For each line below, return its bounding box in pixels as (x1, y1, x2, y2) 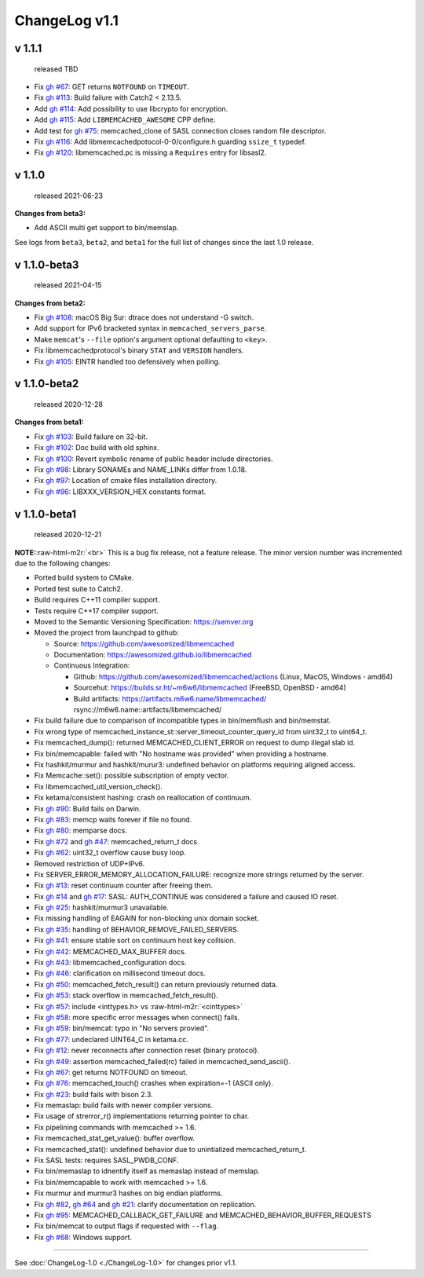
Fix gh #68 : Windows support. (34, 1232, 133, 1242)
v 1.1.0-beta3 (14, 258, 79, 271)
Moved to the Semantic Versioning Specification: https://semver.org (34, 617, 254, 626)
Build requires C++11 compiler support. (34, 595, 160, 605)
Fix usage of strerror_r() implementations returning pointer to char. (34, 1111, 250, 1121)
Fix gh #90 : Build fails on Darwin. (34, 803, 141, 813)
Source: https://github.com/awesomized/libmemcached (53, 638, 235, 648)
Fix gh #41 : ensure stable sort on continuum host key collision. (34, 935, 236, 946)
